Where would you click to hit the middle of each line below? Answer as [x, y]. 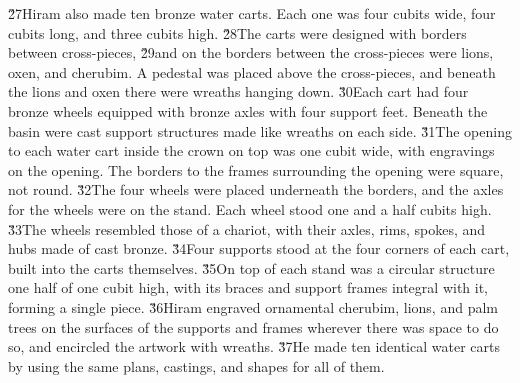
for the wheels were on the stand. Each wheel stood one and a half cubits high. [250, 208]
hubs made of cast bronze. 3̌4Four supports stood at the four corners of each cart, [259, 248]
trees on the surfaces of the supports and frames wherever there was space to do [253, 326]
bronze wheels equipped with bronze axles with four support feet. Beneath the [248, 110]
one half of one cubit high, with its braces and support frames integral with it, [248, 287]
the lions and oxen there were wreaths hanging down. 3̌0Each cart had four [238, 91]
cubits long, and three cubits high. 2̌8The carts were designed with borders [237, 32]
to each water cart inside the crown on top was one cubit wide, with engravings [251, 150]
